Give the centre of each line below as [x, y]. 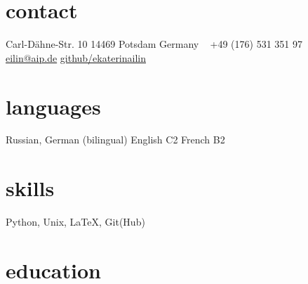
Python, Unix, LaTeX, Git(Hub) [75, 222]
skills [30, 188]
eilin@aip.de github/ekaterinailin [76, 57]
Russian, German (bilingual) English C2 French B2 [115, 140]
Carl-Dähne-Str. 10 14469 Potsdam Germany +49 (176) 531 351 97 [154, 44]
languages [53, 106]
